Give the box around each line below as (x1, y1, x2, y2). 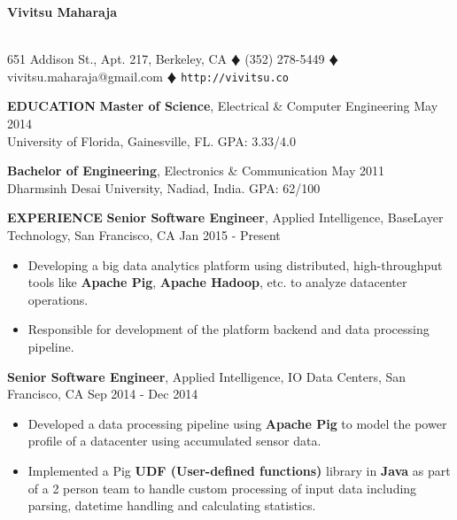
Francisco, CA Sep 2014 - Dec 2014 (7, 384, 198, 403)
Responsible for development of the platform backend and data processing (27, 320, 430, 338)
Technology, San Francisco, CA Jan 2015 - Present (7, 226, 281, 244)
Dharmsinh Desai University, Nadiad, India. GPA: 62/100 (7, 178, 321, 197)
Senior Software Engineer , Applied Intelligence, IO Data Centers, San (7, 367, 407, 385)
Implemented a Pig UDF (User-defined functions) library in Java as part (27, 461, 451, 479)
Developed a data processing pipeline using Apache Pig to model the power (27, 414, 447, 432)
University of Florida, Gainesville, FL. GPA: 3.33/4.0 (7, 131, 296, 150)
